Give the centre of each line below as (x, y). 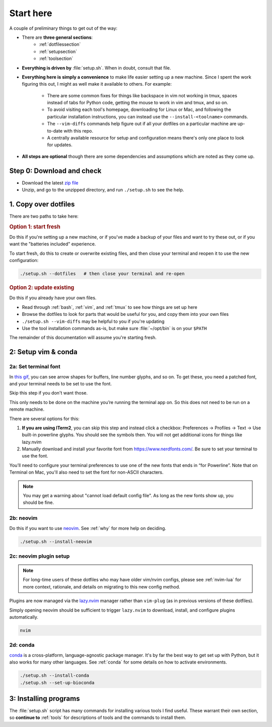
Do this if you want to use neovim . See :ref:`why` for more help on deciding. (88, 528)
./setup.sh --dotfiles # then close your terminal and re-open (102, 274)
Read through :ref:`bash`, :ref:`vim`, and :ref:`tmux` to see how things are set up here (110, 307)
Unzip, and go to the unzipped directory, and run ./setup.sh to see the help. (103, 190)
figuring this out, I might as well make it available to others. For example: (97, 84)
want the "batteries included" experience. (53, 244)
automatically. (24, 617)
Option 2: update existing (42, 288)
